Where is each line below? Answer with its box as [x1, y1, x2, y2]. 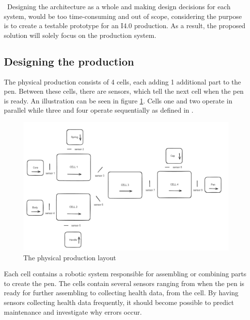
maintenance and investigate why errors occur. [4, 306, 142, 317]
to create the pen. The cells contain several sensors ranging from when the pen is [4, 278, 245, 288]
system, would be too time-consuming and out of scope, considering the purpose [4, 11, 242, 21]
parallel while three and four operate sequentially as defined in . [4, 105, 194, 115]
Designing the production [4, 53, 134, 68]
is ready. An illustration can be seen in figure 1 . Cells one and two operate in [4, 95, 233, 105]
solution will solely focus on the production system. [4, 30, 156, 40]
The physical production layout [23, 252, 116, 262]
